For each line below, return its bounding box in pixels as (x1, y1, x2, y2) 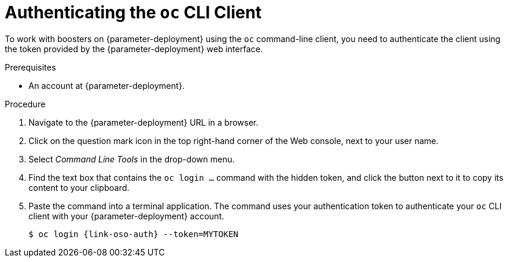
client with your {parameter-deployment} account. (28, 210, 224, 221)
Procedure (5, 98, 46, 109)
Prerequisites (5, 62, 56, 72)
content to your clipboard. (28, 182, 130, 193)
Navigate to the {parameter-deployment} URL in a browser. (28, 117, 258, 127)
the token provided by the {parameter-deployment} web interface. (5, 43, 263, 54)
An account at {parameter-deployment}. (28, 80, 185, 91)
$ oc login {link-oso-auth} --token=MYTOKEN (28, 229, 239, 239)
